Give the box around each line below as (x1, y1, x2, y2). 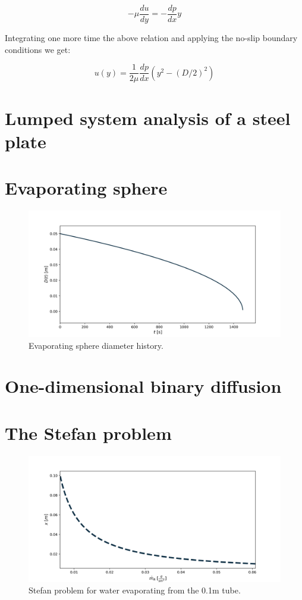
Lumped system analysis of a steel (5, 105, 291, 130)
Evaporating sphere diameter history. (29, 339, 163, 351)
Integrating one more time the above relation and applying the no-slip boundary (5, 32, 298, 44)
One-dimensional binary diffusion (5, 374, 282, 398)
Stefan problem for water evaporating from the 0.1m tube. (29, 584, 241, 596)
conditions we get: (5, 43, 71, 55)
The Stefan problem (5, 420, 172, 445)
